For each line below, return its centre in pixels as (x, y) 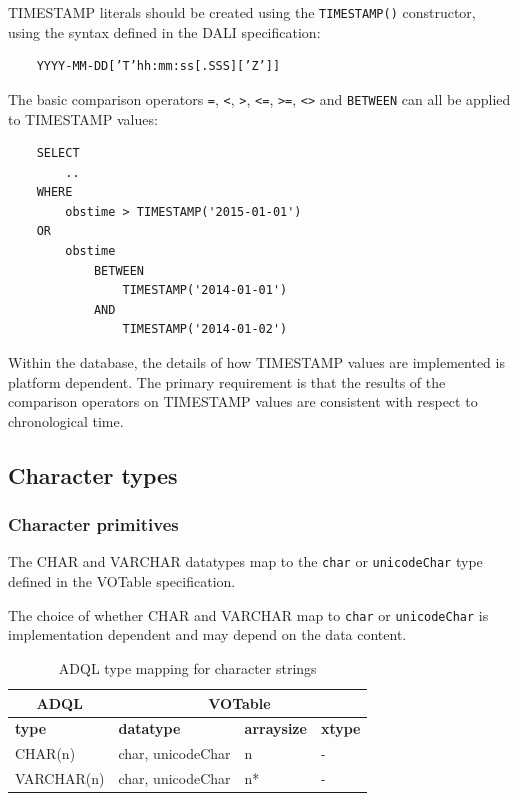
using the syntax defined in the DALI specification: (164, 31)
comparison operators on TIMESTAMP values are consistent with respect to (243, 401)
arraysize (275, 728)
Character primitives (93, 524)
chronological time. (66, 420)
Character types (93, 474)
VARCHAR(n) (60, 778)
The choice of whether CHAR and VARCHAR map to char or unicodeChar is (248, 614)
